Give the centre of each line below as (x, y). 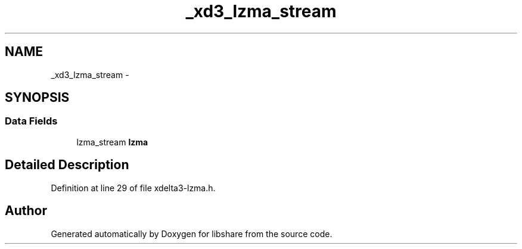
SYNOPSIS (37, 98)
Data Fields (31, 121)
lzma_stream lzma (112, 142)
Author (26, 211)
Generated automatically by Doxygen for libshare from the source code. (192, 234)
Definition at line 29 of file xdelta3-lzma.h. (133, 188)
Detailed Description (67, 165)
